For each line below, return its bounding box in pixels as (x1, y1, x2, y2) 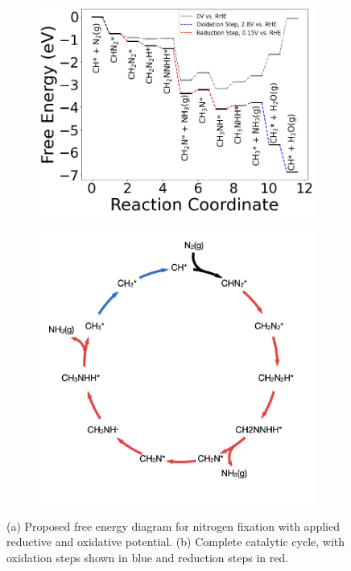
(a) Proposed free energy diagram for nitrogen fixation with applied (6, 517, 340, 534)
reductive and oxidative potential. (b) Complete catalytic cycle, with (6, 533, 345, 550)
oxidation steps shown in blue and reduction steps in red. (6, 548, 289, 565)
